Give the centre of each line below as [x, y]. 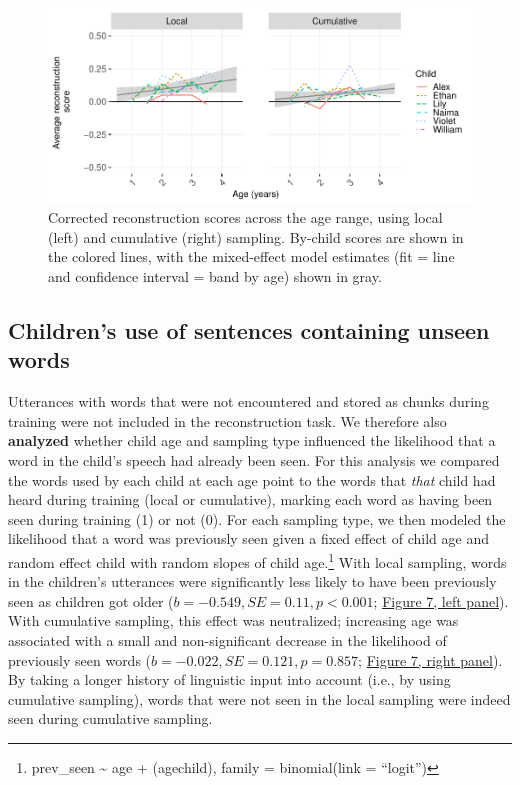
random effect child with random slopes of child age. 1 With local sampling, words [257, 560]
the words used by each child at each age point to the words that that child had [252, 479]
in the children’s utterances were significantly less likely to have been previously [252, 581]
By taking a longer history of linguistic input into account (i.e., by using [229, 679]
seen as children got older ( [91, 600]
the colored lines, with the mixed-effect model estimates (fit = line [251, 256]
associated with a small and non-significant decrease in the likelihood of [227, 640]
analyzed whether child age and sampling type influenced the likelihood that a [252, 440]
